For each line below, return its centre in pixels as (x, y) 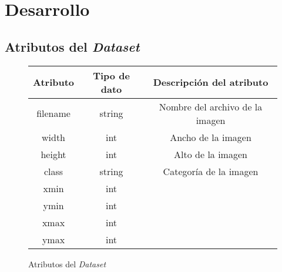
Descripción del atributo (211, 82)
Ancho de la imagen (211, 137)
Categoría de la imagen (211, 171)
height (53, 154)
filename (53, 113)
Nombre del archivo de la (211, 106)
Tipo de (111, 75)
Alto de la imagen (211, 154)
